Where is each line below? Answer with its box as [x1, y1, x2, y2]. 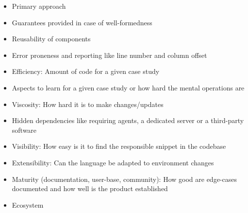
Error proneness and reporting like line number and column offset [12, 50, 207, 60]
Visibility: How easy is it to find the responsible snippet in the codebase [12, 141, 226, 151]
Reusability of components [12, 34, 91, 44]
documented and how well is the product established [12, 183, 168, 194]
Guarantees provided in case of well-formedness [12, 17, 152, 27]
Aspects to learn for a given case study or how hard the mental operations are [12, 82, 245, 92]
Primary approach [12, 1, 66, 11]
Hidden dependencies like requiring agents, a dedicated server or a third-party [12, 115, 244, 125]
